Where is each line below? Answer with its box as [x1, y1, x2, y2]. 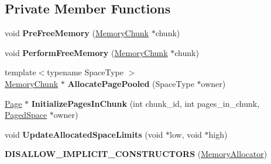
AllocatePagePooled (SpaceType [67, 77, 194, 89]
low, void [170, 128, 202, 140]
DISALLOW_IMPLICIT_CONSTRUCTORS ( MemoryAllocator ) [5, 148, 267, 160]
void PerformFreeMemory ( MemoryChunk [5, 46, 168, 58]
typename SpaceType [47, 66, 124, 78]
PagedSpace [5, 109, 47, 121]
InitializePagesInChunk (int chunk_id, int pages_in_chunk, [31, 97, 260, 109]
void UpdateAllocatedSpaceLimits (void [5, 128, 163, 140]
